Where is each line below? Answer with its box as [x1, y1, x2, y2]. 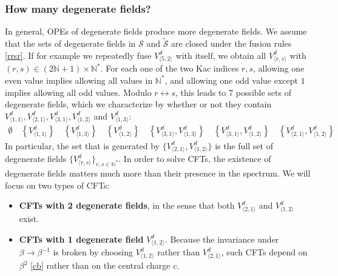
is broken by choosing [53, 246, 134, 258]
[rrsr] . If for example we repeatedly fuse [5, 49, 152, 61]
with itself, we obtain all [175, 49, 266, 61]
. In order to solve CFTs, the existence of [118, 152, 271, 165]
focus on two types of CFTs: [5, 178, 110, 191]
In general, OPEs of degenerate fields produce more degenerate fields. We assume [5, 25, 307, 38]
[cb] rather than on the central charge [30, 259, 171, 272]
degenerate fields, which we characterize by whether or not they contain [5, 98, 272, 110]
